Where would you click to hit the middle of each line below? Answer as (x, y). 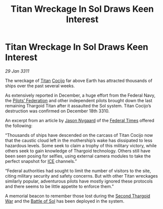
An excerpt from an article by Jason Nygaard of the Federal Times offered (80, 120)
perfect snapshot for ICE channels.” (41, 161)
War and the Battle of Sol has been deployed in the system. (65, 201)
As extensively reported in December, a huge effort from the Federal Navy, (80, 95)
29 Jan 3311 (17, 71)
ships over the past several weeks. (40, 86)
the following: (19, 126)
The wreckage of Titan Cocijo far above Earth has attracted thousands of (79, 80)
